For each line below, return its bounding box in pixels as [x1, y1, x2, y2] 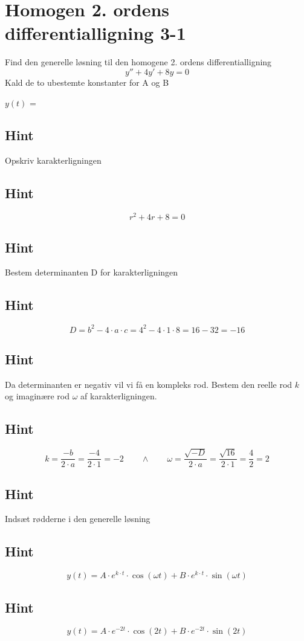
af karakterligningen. [80, 390, 157, 402]
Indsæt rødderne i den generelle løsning [5, 512, 150, 525]
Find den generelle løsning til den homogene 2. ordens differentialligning [5, 56, 272, 68]
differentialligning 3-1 [5, 21, 186, 45]
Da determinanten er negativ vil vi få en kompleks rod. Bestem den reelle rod [5, 378, 293, 390]
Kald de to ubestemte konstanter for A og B [5, 76, 169, 88]
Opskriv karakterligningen [5, 154, 102, 167]
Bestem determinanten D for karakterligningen [5, 266, 178, 279]
